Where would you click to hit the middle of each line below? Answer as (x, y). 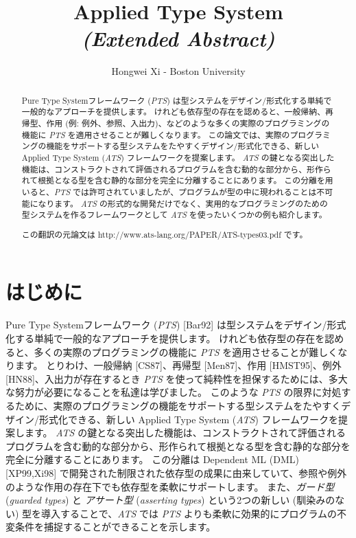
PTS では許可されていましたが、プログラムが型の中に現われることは (185, 191)
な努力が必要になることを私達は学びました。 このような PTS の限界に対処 (174, 392)
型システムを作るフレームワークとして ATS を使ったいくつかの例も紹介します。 (174, 215)
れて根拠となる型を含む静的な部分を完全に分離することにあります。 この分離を (173, 180)
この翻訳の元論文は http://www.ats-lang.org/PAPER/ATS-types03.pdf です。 (165, 234)
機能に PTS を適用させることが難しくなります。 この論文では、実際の (156, 134)
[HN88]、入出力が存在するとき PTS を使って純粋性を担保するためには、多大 (177, 378)
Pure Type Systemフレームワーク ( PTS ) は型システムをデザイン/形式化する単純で (177, 100)
